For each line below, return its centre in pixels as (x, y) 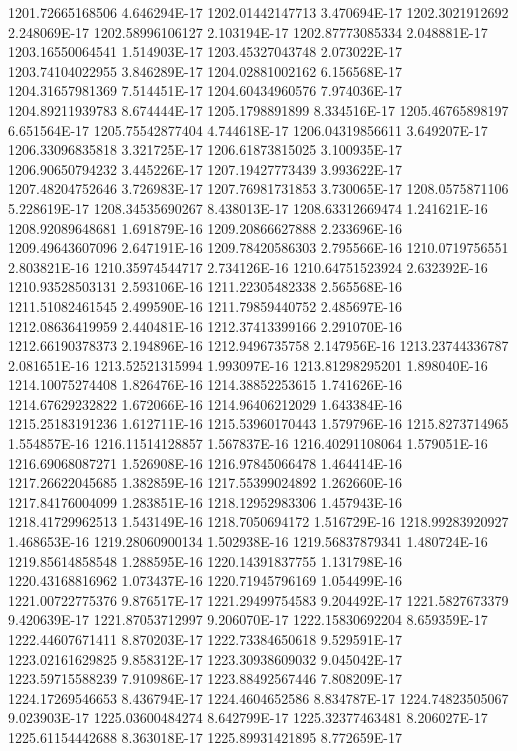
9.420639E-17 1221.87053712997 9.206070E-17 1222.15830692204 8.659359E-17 (248, 619)
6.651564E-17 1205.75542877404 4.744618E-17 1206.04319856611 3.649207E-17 (248, 129)
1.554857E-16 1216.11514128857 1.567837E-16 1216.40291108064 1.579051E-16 (248, 443)
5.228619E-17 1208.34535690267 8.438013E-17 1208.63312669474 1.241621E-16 (248, 207)
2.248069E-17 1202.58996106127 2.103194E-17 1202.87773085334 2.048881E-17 (248, 31)
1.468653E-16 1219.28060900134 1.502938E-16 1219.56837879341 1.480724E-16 (248, 541)
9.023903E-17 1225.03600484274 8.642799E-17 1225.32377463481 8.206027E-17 (248, 717)
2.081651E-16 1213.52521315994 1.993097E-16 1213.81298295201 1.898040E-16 (248, 364)
